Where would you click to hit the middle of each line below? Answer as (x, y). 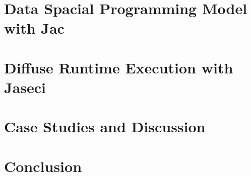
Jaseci (25, 87)
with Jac (34, 28)
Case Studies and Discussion (105, 126)
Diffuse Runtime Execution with (119, 67)
